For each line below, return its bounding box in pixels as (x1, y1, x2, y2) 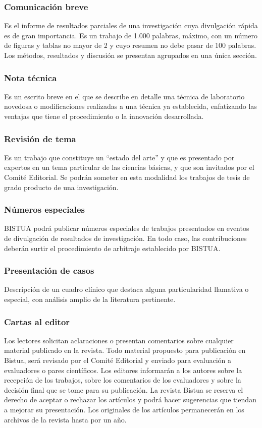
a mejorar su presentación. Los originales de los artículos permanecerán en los (4, 404, 244, 414)
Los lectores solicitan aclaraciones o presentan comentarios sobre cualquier (4, 335, 234, 345)
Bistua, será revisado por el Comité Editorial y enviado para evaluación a (4, 355, 231, 365)
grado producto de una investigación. (4, 181, 119, 192)
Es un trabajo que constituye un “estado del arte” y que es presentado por (4, 152, 235, 162)
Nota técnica (4, 71, 57, 84)
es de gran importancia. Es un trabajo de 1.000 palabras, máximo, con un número (4, 30, 257, 40)
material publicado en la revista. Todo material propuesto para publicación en (4, 345, 246, 355)
